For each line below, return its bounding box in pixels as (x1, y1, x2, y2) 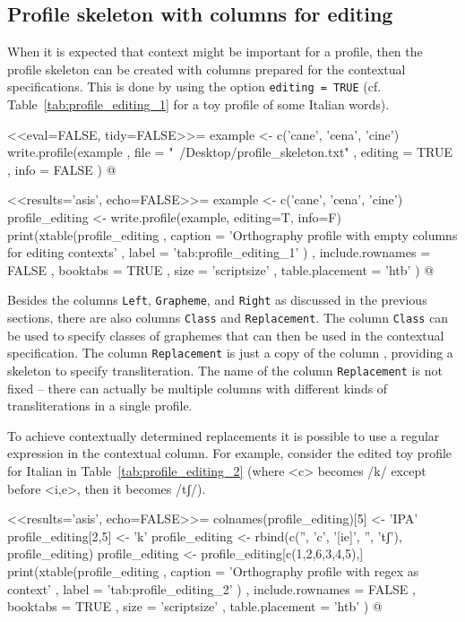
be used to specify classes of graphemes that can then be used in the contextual (7, 325, 444, 344)
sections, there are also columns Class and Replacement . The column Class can (7, 308, 449, 327)
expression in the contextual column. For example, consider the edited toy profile (7, 444, 452, 462)
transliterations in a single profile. (7, 396, 193, 415)
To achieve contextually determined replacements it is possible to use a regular (7, 426, 440, 445)
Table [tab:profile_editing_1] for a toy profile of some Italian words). (7, 95, 390, 114)
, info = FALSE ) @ (7, 160, 116, 178)
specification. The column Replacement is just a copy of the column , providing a (7, 343, 453, 362)
